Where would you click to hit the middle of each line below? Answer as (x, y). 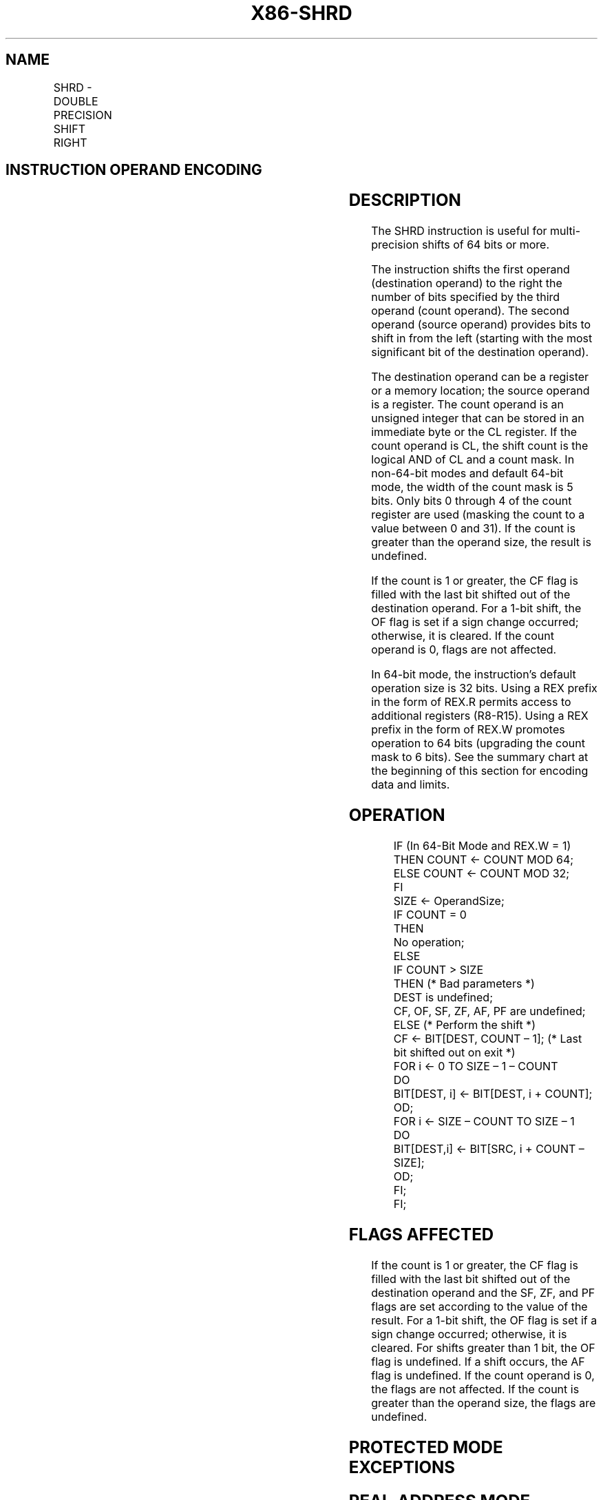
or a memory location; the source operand (480, 391)
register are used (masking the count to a (478, 515)
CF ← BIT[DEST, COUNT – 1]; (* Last (488, 1039)
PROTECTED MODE (426, 1447)
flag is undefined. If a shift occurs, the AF (478, 1361)
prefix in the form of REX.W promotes (468, 730)
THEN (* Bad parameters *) (464, 984)
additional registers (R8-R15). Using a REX (480, 716)
